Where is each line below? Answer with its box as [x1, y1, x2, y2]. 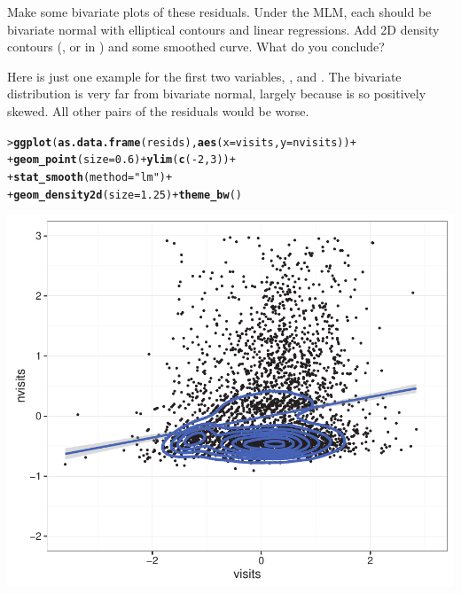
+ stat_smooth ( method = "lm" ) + [7, 170, 173, 184]
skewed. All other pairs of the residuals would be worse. [7, 101, 309, 120]
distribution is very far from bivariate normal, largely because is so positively [7, 84, 426, 103]
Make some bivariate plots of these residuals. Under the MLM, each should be [7, 3, 432, 20]
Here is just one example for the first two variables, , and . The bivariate [7, 66, 402, 85]
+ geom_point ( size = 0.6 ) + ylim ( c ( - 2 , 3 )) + [7, 153, 236, 167]
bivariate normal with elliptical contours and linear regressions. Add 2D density [7, 20, 440, 38]
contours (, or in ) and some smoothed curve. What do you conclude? [7, 37, 385, 56]
